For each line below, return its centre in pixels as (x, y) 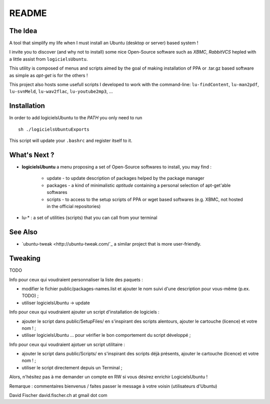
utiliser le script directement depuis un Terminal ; (72, 367)
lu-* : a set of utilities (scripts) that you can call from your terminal (89, 218)
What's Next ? (32, 155)
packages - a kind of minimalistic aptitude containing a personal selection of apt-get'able (139, 185)
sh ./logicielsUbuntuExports (54, 129)
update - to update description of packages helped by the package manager (125, 178)
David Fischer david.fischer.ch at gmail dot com (58, 395)
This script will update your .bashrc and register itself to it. (71, 141)
